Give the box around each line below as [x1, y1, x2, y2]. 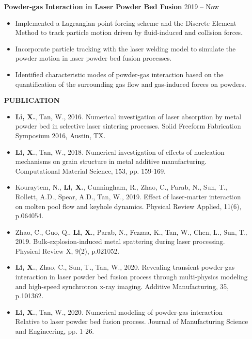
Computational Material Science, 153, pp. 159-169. [15, 165, 166, 176]
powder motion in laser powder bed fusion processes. [15, 53, 172, 63]
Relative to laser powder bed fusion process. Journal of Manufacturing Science [15, 316, 248, 326]
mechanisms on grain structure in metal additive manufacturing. [15, 156, 207, 166]
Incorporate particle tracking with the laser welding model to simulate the [15, 43, 236, 53]
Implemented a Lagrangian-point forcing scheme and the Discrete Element [15, 17, 236, 28]
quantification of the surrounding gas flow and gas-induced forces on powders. [15, 79, 246, 89]
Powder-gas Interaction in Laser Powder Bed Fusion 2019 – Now [4, 1, 219, 11]
